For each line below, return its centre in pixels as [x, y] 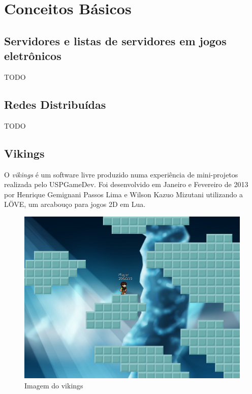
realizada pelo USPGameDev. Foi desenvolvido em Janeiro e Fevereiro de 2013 [126, 184]
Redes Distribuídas [55, 104]
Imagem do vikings [54, 385]
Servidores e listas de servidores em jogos [115, 40]
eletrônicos [33, 56]
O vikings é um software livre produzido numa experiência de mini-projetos [121, 174]
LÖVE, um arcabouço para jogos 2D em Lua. [75, 204]
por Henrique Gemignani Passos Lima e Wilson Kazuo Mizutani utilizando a [123, 194]
